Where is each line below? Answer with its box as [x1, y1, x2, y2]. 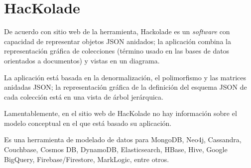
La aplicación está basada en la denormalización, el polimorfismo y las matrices [4, 72, 246, 82]
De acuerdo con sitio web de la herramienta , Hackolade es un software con [4, 26, 230, 37]
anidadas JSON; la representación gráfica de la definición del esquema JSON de [4, 82, 247, 92]
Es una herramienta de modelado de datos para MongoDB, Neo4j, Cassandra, [4, 134, 242, 145]
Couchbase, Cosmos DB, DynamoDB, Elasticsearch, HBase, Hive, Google [4, 144, 228, 155]
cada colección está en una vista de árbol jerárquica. [4, 91, 163, 102]
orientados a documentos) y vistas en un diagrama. [4, 55, 160, 65]
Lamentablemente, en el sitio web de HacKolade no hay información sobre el [4, 108, 237, 118]
